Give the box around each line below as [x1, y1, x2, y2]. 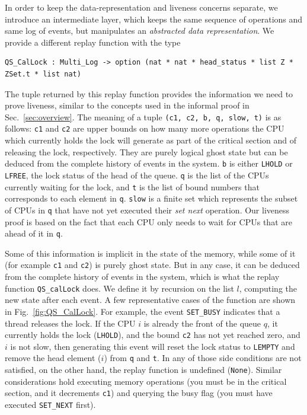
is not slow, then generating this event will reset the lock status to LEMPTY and [10, 340, 295, 352]
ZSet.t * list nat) [5, 69, 81, 78]
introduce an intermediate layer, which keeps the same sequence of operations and [5, 12, 303, 25]
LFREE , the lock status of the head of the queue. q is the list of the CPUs [5, 168, 269, 181]
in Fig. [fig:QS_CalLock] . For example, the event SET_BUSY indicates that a [5, 305, 280, 317]
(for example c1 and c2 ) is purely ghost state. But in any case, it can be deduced [5, 258, 300, 271]
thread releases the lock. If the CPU [5, 317, 136, 329]
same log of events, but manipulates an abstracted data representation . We [5, 24, 274, 37]
